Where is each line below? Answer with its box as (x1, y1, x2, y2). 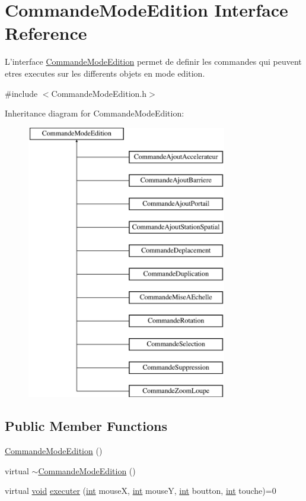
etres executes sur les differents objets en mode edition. (5, 67, 205, 79)
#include (5, 87, 38, 99)
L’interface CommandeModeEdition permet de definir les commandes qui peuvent (5, 55, 302, 68)
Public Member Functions (5, 417, 167, 435)
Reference (5, 21, 87, 45)
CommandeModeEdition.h (51, 87, 147, 99)
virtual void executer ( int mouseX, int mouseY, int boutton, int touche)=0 (5, 484, 276, 497)
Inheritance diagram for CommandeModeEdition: (5, 107, 184, 119)
